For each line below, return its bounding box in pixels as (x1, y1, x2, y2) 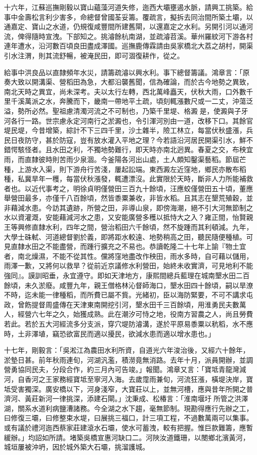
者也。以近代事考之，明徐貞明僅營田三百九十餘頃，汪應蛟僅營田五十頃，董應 (4, 183, 253, 193)
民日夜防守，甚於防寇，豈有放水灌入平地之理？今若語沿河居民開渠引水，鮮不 (4, 134, 253, 145)
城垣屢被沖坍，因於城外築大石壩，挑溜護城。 (4, 442, 149, 452)
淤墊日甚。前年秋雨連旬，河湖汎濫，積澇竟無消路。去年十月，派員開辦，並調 (4, 354, 253, 365)
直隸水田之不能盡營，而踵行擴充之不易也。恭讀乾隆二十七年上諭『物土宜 (10, 241, 246, 251)
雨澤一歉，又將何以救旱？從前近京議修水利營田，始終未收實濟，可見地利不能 (4, 260, 253, 271)
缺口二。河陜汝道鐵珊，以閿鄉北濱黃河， (118, 432, 250, 442)
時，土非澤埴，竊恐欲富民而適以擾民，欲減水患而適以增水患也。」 (4, 328, 215, 338)
